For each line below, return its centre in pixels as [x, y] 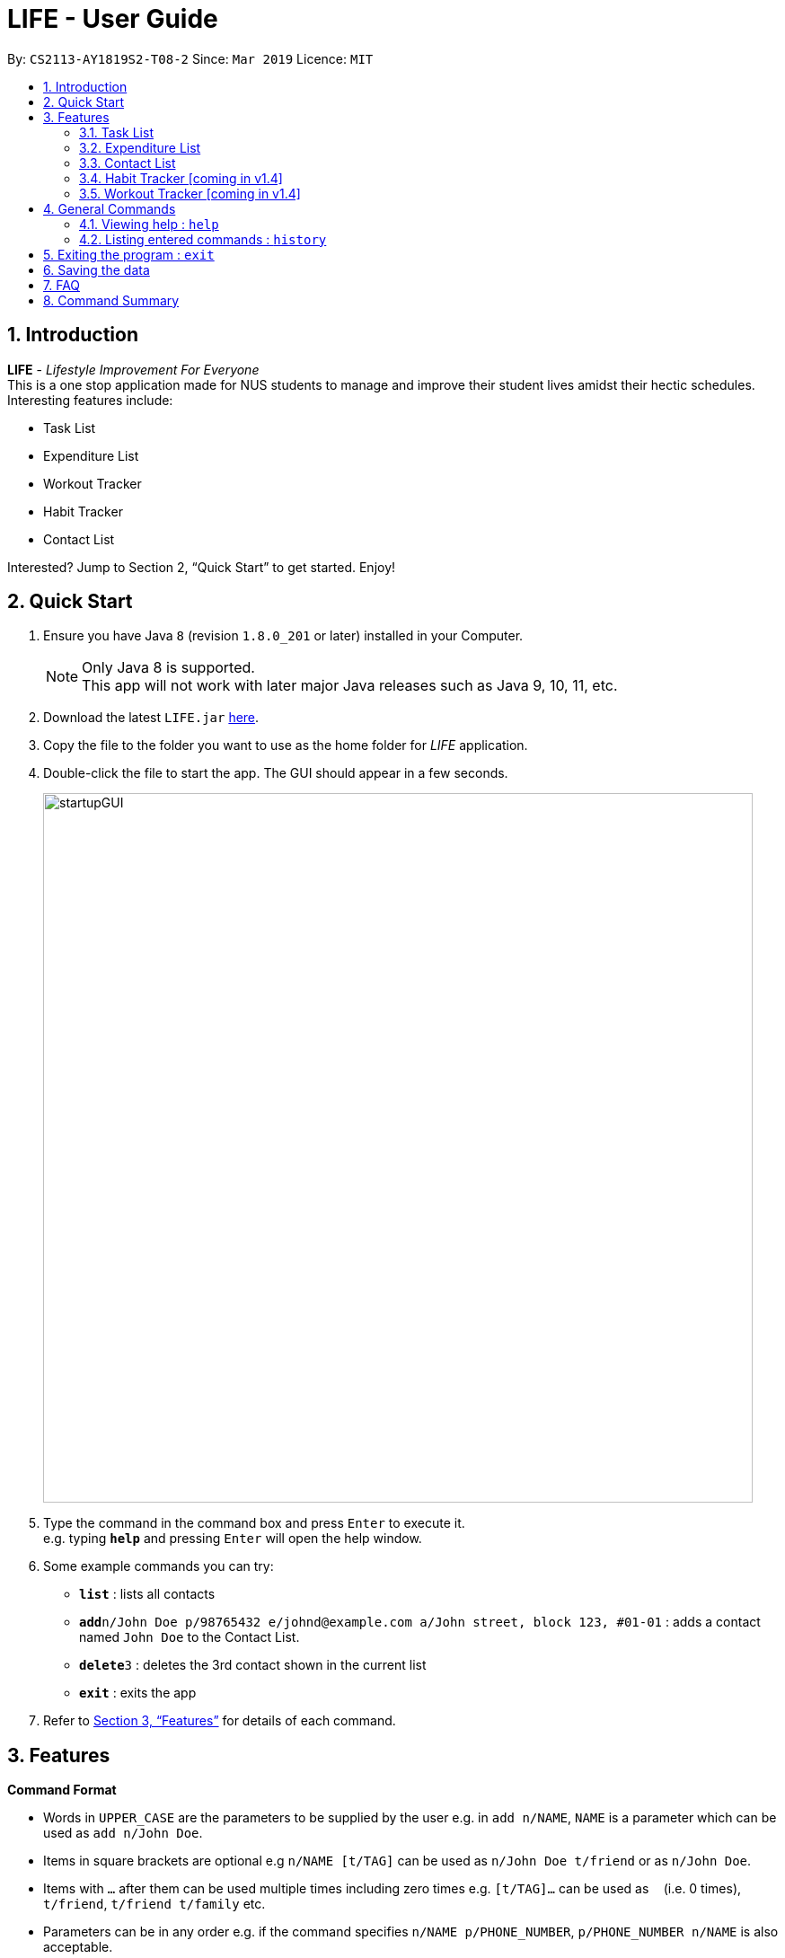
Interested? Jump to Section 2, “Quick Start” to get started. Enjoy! [202, 567]
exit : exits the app [138, 1693]
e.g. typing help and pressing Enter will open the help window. [233, 1539]
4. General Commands [110, 208]
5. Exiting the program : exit [129, 254]
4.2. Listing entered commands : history [203, 239]
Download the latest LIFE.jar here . [151, 718]
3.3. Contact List [128, 163]
